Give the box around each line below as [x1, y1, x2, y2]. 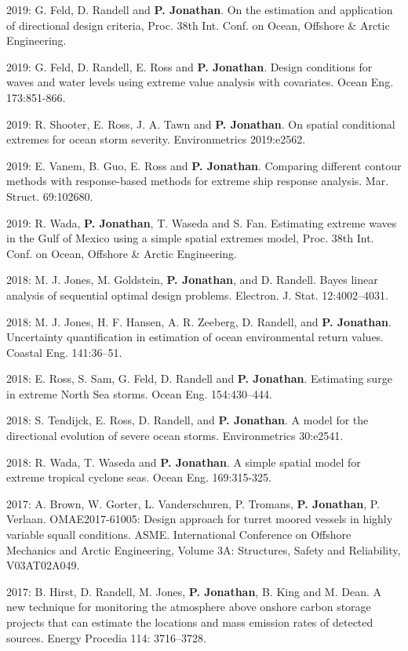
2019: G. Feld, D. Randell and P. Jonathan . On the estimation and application [6, 2, 393, 17]
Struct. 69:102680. [6, 187, 93, 204]
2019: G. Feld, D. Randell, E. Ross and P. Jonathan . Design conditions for [6, 58, 373, 75]
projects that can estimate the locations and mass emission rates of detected [6, 614, 373, 630]
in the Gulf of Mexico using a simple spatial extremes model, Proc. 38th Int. [6, 230, 374, 246]
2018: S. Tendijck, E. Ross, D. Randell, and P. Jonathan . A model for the [6, 412, 369, 428]
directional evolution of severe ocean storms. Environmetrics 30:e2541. [6, 427, 344, 444]
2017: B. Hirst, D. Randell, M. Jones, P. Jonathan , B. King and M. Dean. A [6, 583, 381, 599]
